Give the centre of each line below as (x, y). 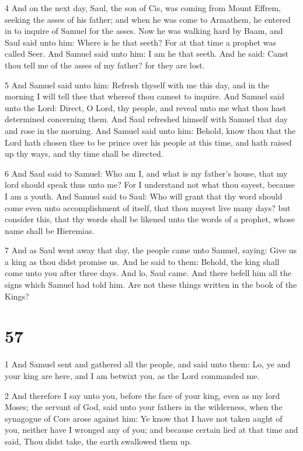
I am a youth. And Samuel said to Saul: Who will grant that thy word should (144, 196)
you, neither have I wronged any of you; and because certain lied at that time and (151, 430)
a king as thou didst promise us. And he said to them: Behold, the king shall (142, 261)
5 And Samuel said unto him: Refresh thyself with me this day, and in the (137, 85)
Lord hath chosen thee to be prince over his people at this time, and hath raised (148, 142)
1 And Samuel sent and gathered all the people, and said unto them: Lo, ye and (148, 364)
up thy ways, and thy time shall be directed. (84, 154)
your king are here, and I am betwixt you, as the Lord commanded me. (132, 375)
